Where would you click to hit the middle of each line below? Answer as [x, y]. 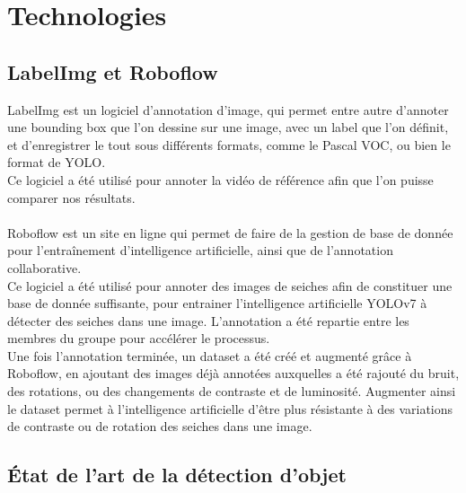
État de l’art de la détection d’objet [177, 475]
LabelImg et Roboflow [113, 71]
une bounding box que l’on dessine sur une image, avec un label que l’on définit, [228, 127]
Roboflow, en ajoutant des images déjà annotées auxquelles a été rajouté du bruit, [233, 373]
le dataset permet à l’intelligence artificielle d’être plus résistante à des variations [230, 408]
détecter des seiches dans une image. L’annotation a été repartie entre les [208, 320]
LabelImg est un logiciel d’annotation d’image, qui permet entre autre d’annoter [228, 109]
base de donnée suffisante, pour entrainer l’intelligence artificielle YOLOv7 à [217, 303]
